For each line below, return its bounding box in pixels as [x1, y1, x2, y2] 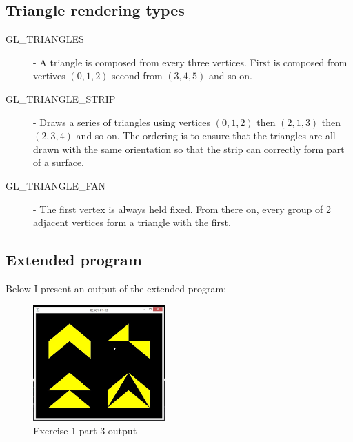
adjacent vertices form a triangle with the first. [33, 215, 231, 230]
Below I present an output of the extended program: [6, 281, 227, 295]
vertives [33, 68, 65, 83]
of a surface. [33, 155, 85, 170]
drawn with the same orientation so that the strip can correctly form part [33, 141, 345, 156]
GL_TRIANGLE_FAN [6, 178, 106, 192]
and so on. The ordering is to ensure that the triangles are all [76, 128, 336, 143]
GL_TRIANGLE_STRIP [6, 91, 116, 106]
